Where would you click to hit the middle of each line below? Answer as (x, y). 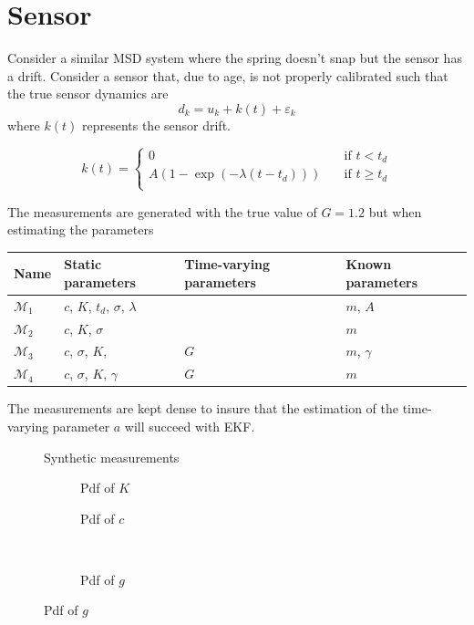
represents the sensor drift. (156, 125)
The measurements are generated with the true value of (162, 211)
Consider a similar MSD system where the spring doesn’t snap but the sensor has (235, 58)
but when (395, 211)
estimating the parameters (81, 229)
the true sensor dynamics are (88, 94)
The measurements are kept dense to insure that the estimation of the (203, 408)
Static (83, 264)
